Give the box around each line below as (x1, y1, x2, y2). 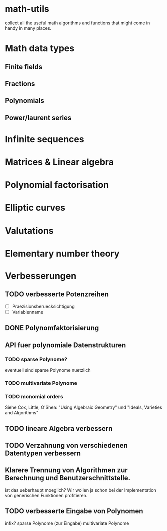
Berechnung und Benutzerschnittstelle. (5, 474, 131, 482)
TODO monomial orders (5, 393, 63, 400)
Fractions (5, 79, 35, 88)
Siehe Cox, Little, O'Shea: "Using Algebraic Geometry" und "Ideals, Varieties (5, 404, 162, 410)
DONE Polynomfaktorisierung (5, 324, 99, 332)
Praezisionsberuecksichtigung (12, 303, 75, 309)
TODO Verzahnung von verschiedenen (5, 441, 128, 450)
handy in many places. (5, 25, 51, 31)
